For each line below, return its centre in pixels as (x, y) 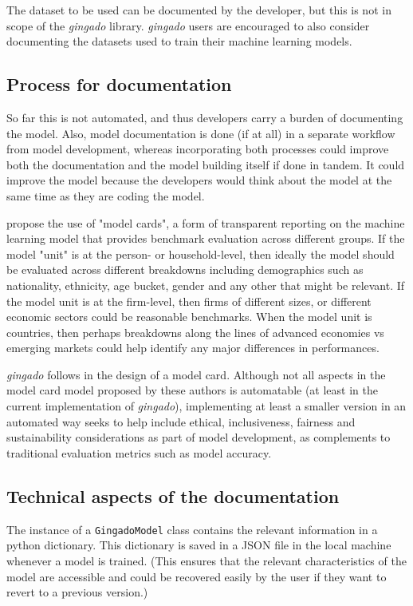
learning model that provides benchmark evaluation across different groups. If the (206, 238)
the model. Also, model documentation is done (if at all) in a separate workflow (201, 133)
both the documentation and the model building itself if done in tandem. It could (206, 164)
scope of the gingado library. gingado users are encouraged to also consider (188, 25)
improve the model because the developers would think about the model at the (199, 180)
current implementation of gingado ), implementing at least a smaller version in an (206, 406)
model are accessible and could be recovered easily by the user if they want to (197, 576)
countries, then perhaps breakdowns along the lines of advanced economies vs (195, 332)
